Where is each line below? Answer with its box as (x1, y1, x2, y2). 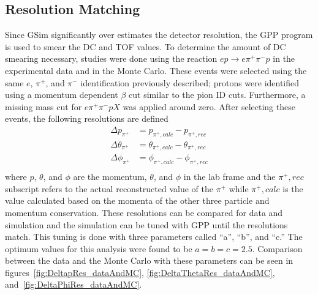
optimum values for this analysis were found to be (5, 242, 192, 255)
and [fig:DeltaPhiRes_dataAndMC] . (5, 278, 142, 291)
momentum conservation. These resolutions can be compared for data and (5, 206, 283, 218)
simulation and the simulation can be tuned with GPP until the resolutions (5, 218, 288, 231)
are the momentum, (73, 170, 147, 183)
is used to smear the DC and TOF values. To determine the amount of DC (5, 40, 286, 53)
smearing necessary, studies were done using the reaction (5, 52, 218, 65)
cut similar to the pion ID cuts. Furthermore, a (129, 88, 306, 101)
